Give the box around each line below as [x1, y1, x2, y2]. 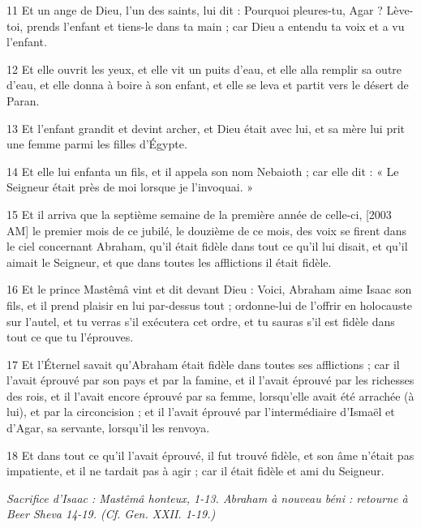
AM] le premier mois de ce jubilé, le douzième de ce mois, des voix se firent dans [6, 221, 407, 238]
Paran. [6, 92, 40, 109]
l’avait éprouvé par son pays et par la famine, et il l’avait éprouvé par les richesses [6, 371, 415, 388]
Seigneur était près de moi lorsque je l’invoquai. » [6, 178, 254, 195]
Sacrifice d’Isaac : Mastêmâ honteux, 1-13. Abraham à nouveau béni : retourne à [6, 489, 408, 506]
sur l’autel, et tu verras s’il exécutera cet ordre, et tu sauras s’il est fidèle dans [6, 312, 395, 329]
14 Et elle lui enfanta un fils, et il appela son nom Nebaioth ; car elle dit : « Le [6, 162, 399, 179]
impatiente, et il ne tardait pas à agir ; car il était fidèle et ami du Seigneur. [6, 462, 384, 479]
